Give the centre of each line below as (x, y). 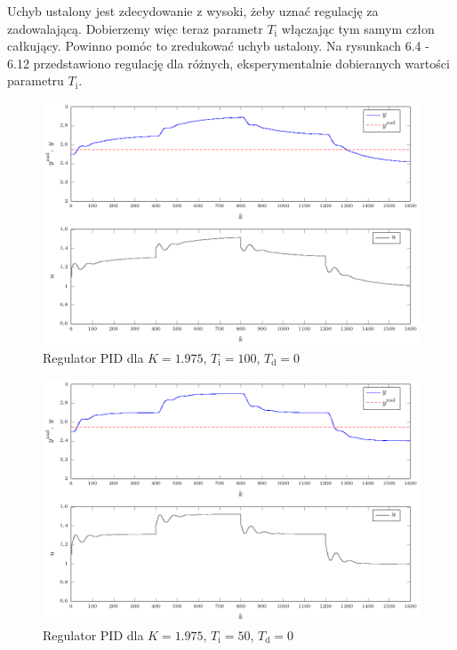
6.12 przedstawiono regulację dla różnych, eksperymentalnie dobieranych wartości (228, 63)
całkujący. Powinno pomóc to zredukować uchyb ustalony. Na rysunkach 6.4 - (218, 46)
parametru (36, 80)
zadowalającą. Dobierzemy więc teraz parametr (135, 28)
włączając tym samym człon (358, 28)
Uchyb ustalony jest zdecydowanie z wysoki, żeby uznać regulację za (193, 11)
